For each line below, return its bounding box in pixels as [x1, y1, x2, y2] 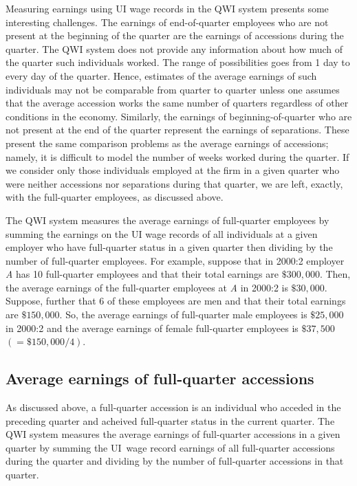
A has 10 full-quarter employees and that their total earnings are [6, 267, 279, 281]
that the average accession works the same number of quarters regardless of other [6, 96, 349, 110]
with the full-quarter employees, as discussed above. [6, 190, 224, 204]
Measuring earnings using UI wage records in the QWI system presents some [6, 1, 329, 15]
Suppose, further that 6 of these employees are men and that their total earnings [6, 294, 346, 308]
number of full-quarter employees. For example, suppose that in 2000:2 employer [6, 253, 345, 267]
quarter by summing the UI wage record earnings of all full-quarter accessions [6, 440, 335, 454]
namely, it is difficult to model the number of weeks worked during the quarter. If [6, 149, 349, 164]
